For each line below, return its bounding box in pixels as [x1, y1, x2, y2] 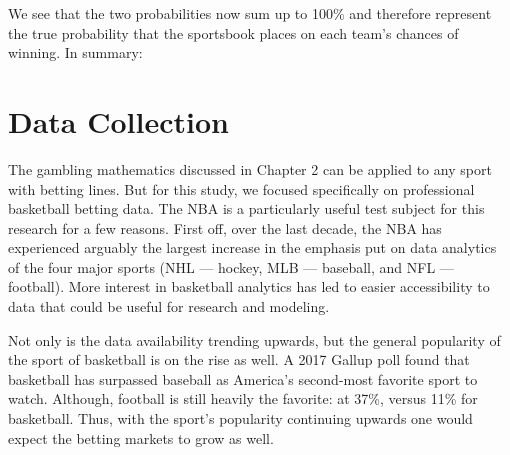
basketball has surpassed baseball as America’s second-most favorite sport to [8, 368, 478, 389]
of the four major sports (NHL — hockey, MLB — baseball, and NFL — [8, 256, 454, 277]
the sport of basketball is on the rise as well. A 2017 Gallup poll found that [8, 349, 470, 370]
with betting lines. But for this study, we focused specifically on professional [8, 178, 475, 199]
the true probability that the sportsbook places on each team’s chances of [8, 22, 459, 43]
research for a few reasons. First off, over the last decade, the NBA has [8, 217, 442, 238]
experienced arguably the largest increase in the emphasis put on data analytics [8, 237, 497, 258]
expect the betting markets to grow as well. [8, 427, 274, 448]
